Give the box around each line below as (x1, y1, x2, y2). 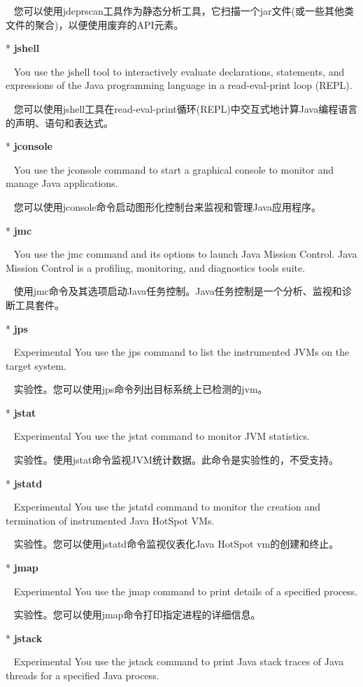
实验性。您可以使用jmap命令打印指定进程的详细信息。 (13, 607, 261, 622)
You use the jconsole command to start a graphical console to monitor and (13, 162, 334, 176)
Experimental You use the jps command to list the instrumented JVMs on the (13, 345, 350, 359)
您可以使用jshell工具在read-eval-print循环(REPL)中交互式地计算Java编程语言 (13, 101, 358, 116)
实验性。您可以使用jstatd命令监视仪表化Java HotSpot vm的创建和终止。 (13, 536, 339, 551)
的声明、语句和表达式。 (6, 115, 113, 130)
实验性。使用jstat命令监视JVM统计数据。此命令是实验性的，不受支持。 (13, 452, 339, 467)
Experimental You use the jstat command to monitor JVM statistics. (13, 429, 310, 443)
